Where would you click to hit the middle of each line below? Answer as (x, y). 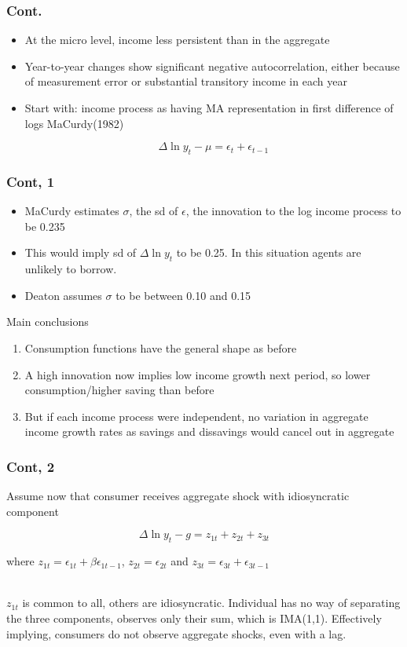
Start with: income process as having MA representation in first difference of (209, 108)
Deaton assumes (63, 295)
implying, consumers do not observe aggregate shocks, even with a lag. (176, 633)
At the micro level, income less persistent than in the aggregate (177, 40)
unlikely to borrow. (71, 269)
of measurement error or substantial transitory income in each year (186, 81)
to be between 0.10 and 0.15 (183, 295)
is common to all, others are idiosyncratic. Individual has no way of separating (211, 603)
